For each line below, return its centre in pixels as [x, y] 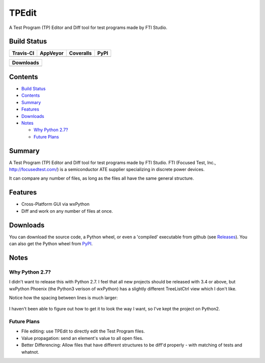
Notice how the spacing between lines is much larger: [63, 298]
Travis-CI [23, 53]
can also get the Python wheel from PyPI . [51, 244]
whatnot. [30, 352]
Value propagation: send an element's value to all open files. [82, 338]
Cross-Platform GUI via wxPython [55, 204]
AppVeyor [52, 53]
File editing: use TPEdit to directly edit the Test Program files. [83, 331]
